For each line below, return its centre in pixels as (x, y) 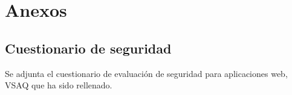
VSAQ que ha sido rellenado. (59, 85)
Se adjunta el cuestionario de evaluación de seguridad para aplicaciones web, (146, 73)
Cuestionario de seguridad (88, 48)
